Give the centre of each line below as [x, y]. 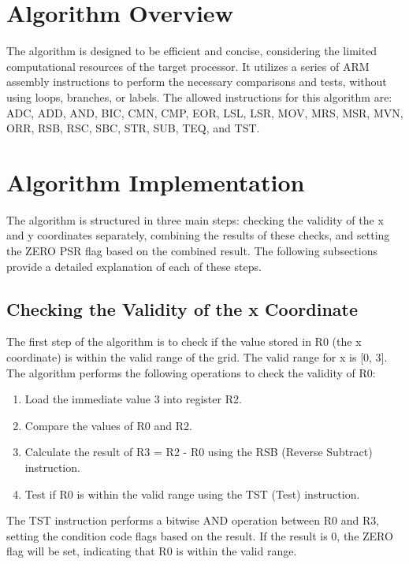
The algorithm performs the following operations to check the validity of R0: [191, 372]
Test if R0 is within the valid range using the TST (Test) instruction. [192, 493]
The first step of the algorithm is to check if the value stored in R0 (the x [184, 341]
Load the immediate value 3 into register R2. [133, 399]
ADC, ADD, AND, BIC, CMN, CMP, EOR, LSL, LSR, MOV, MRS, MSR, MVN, [205, 112]
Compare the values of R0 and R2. [108, 425]
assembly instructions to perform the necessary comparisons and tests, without [197, 82]
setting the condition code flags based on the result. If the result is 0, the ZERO [200, 535]
